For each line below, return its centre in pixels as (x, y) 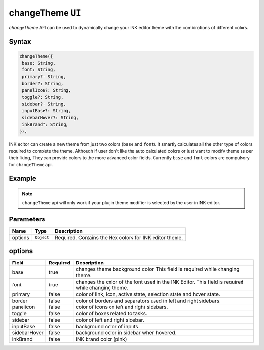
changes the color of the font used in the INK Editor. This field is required (160, 282)
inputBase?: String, (47, 111)
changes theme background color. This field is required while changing (158, 269)
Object (42, 237)
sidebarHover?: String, (51, 118)
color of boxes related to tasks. (112, 314)
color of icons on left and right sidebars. (122, 307)
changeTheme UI (45, 13)
